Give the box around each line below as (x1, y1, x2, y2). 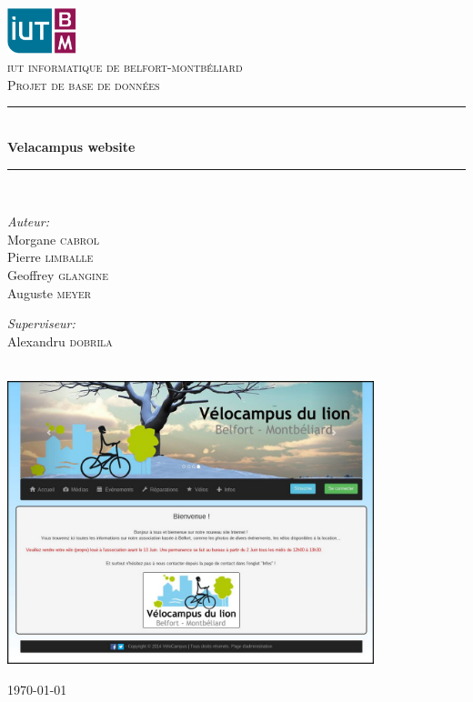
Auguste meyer (7, 283, 92, 302)
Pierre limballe (7, 247, 94, 266)
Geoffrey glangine (7, 265, 109, 284)
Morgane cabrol (7, 229, 99, 248)
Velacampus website (7, 136, 136, 155)
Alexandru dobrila (7, 331, 113, 350)
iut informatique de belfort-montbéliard (7, 57, 243, 76)
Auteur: (7, 212, 50, 231)
